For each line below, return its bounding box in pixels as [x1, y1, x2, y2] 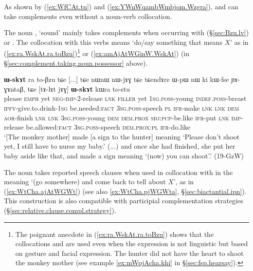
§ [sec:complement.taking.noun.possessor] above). [4, 58, 148, 68]
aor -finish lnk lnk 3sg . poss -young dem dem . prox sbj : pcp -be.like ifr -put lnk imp [4, 112, 241, 122]
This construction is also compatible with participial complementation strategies [4, 195, 243, 206]
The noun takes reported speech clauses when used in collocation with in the [4, 167, 233, 177]
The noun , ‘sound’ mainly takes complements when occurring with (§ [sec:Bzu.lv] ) [4, 27, 249, 38]
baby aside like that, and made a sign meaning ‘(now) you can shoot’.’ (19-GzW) [4, 150, 244, 160]
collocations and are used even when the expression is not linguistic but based [15, 238, 248, 249]
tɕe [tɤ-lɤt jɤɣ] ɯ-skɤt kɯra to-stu [27, 83, 130, 94]
